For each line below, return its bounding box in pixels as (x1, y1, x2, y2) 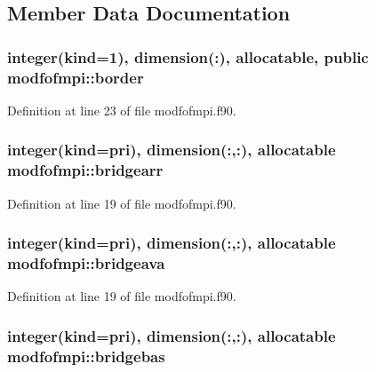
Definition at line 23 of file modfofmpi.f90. (7, 100, 236, 119)
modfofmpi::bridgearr (7, 159, 164, 181)
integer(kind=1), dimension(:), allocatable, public (7, 45, 369, 67)
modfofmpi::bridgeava (7, 252, 165, 274)
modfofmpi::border (7, 66, 144, 88)
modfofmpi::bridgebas (7, 344, 165, 367)
